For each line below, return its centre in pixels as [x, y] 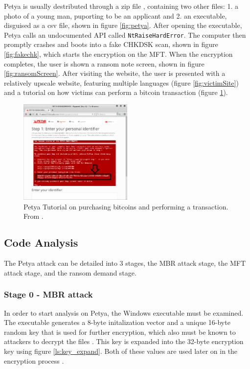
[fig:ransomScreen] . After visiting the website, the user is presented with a [115, 73]
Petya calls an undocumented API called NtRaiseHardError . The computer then [125, 35]
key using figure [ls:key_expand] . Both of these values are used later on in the [121, 351]
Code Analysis [41, 242]
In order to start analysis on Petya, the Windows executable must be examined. [124, 312]
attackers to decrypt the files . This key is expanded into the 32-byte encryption [124, 341]
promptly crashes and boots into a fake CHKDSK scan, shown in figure [111, 44]
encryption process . [34, 360]
